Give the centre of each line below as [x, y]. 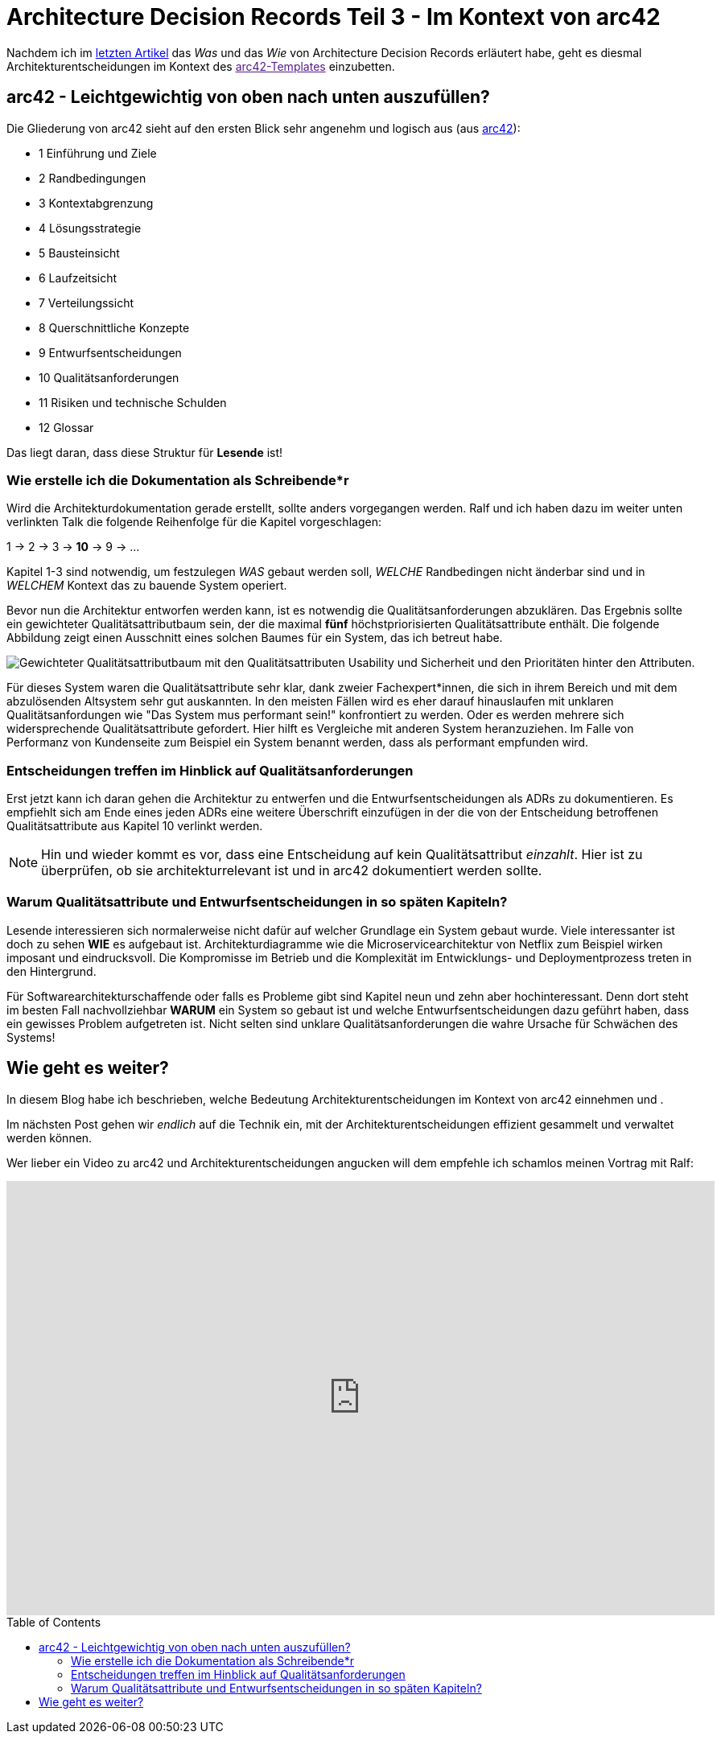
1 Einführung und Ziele [98, 153]
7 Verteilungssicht [87, 302]
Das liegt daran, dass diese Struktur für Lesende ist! [145, 452]
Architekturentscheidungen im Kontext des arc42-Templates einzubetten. [201, 66]
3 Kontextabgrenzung [96, 203]
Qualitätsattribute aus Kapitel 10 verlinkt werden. [135, 826]
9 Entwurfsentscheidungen [110, 352]
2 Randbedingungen [93, 178]
